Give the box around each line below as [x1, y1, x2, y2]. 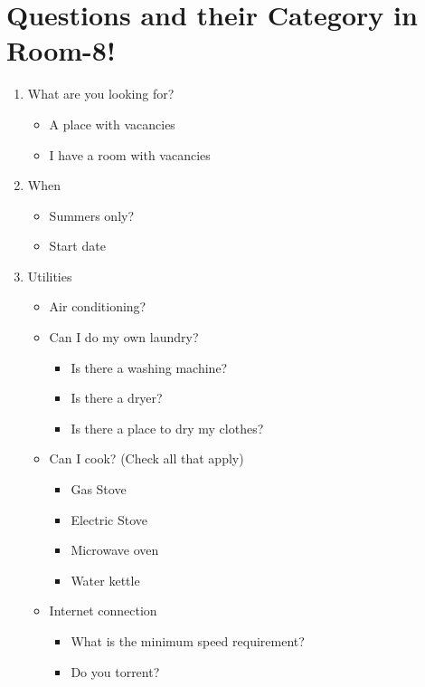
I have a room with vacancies [49, 145, 211, 164]
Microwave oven [71, 540, 159, 559]
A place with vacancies [49, 114, 175, 133]
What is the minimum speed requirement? [71, 632, 305, 650]
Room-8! [6, 32, 116, 69]
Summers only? [49, 205, 135, 224]
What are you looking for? [27, 84, 175, 103]
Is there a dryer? [71, 388, 163, 407]
